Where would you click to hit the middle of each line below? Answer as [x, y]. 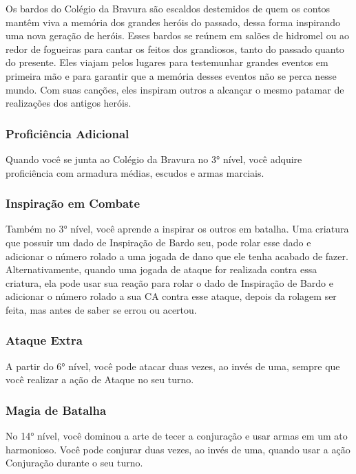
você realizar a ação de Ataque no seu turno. [100, 379]
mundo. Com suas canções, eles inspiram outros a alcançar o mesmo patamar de [175, 89]
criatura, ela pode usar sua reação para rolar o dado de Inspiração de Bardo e [169, 282]
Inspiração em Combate [73, 203]
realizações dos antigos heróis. [69, 103]
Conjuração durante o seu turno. [74, 463]
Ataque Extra [44, 340]
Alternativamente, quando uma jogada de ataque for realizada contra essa [161, 269]
